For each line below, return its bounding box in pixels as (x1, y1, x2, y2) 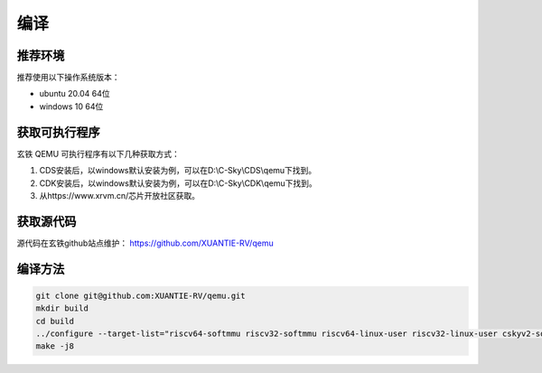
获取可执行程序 (16, 125, 100, 140)
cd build (35, 316, 75, 326)
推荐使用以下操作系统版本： (16, 72, 120, 83)
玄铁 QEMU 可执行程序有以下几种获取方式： (16, 148, 181, 159)
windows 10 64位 (39, 100, 104, 112)
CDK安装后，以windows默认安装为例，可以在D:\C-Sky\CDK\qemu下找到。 (39, 177, 317, 189)
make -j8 (35, 341, 75, 351)
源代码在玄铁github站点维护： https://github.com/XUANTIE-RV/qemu (16, 238, 275, 248)
